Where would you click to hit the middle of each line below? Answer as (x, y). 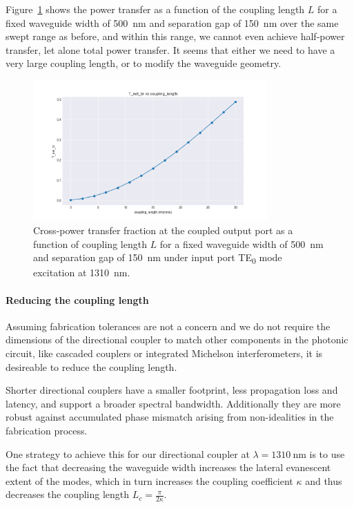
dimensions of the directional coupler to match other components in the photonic (177, 339)
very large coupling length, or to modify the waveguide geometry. (144, 63)
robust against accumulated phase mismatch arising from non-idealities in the (170, 417)
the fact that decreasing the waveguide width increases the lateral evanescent (168, 467)
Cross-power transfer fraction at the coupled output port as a (163, 230)
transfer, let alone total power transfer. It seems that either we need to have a (170, 49)
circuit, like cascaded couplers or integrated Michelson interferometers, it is (164, 353)
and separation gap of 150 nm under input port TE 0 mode (158, 258)
